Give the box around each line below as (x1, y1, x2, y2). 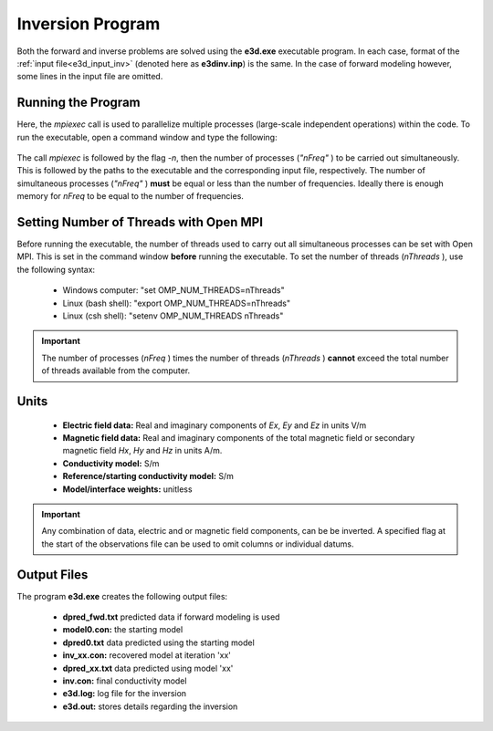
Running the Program (16, 95, 141, 110)
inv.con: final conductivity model (62, 675, 187, 686)
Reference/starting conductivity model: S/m (62, 471, 235, 482)
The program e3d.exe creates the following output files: (16, 590, 228, 601)
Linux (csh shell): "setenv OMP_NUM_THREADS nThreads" (62, 310, 284, 321)
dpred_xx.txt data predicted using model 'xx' (62, 663, 234, 674)
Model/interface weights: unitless (62, 484, 193, 495)
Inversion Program (16, 14, 161, 34)
